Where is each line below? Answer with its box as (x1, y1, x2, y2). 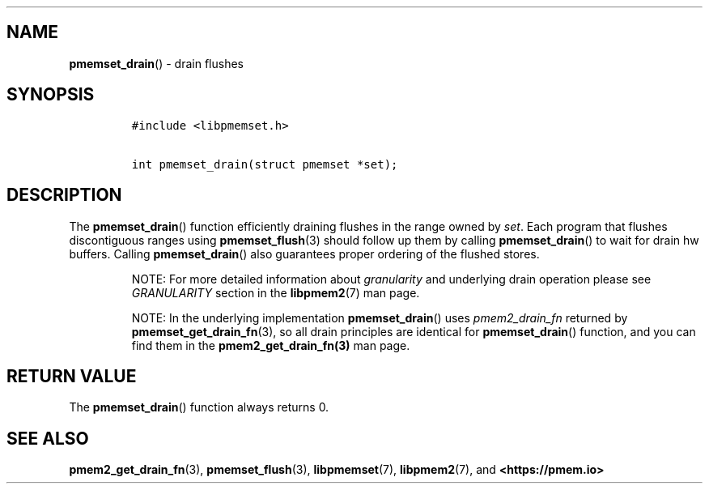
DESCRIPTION (6, 185, 122, 206)
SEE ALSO (6, 428, 89, 449)
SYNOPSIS (6, 84, 95, 105)
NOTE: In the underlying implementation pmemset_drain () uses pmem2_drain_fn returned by (131, 310, 628, 325)
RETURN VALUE (6, 365, 137, 386)
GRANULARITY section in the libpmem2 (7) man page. (131, 285, 420, 300)
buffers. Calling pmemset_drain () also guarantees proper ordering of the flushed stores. (69, 246, 540, 261)
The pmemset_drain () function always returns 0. (69, 400, 329, 415)
